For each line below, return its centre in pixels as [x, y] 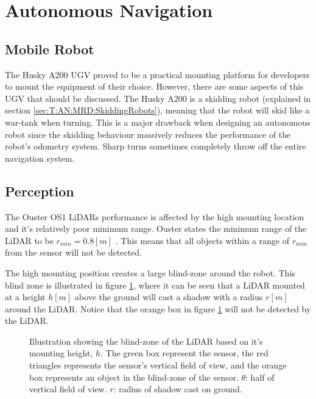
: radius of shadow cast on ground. [178, 389]
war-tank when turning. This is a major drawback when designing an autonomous [158, 122]
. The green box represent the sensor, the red [184, 353]
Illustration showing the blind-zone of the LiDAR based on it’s [146, 341]
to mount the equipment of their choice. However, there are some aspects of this [154, 86]
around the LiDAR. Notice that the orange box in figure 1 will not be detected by [158, 308]
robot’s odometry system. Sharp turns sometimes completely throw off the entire [156, 146]
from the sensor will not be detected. [73, 252]
